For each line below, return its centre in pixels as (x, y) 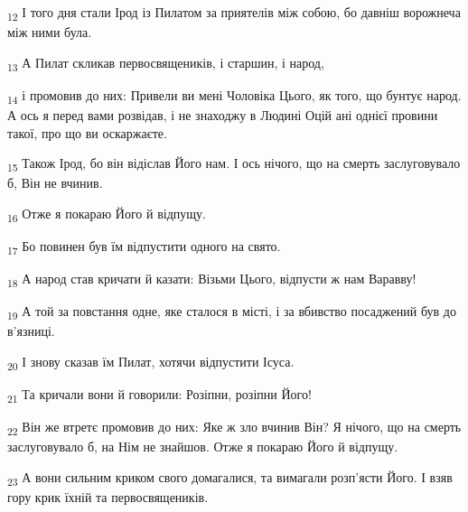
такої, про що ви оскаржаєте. (87, 132)
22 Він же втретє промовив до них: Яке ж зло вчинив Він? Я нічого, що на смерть (234, 428)
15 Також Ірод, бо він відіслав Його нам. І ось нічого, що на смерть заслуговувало (234, 164)
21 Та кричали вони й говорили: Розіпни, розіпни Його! (159, 395)
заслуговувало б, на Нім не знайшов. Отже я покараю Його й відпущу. (203, 447)
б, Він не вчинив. (55, 183)
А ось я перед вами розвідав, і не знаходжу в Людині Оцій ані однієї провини (223, 114)
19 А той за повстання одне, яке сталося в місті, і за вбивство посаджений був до (232, 312)
